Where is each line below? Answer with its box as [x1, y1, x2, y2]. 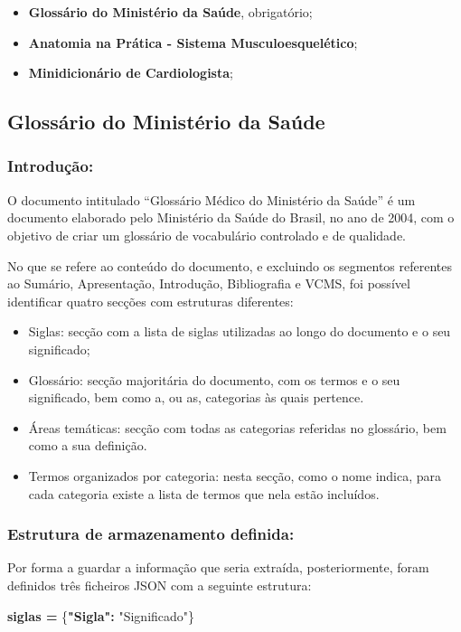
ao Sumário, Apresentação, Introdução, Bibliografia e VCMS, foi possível [7, 274, 410, 293]
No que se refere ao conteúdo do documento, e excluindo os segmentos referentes [7, 256, 453, 275]
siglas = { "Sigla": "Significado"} [7, 606, 195, 625]
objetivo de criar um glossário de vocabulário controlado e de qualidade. [7, 225, 406, 244]
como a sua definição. [28, 436, 147, 455]
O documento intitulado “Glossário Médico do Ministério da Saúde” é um [7, 190, 416, 209]
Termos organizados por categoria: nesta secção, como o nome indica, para [28, 466, 442, 485]
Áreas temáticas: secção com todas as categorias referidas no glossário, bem [28, 418, 447, 437]
